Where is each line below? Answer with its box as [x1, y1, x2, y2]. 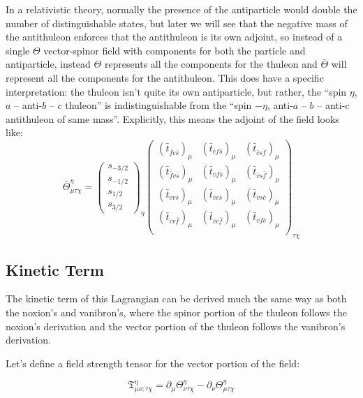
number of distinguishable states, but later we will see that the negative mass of [6, 15, 348, 30]
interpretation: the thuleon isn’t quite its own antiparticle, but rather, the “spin [6, 84, 347, 98]
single [6, 43, 30, 57]
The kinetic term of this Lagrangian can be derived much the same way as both [6, 291, 347, 306]
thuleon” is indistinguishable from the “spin [65, 98, 252, 112]
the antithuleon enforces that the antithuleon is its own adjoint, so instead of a [6, 29, 343, 44]
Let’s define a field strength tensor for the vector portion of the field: [6, 355, 300, 370]
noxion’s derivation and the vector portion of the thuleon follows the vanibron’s [6, 318, 346, 333]
